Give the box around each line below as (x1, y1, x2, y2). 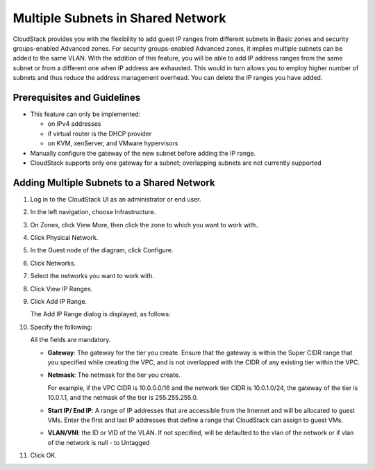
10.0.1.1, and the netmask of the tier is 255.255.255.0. (47, 394, 199, 402)
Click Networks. (30, 259, 76, 267)
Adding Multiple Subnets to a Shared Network (12, 177, 215, 188)
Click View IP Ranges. (30, 284, 93, 293)
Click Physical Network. (30, 234, 99, 242)
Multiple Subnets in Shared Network (12, 10, 226, 26)
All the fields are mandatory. (30, 336, 111, 344)
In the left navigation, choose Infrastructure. (30, 208, 156, 216)
